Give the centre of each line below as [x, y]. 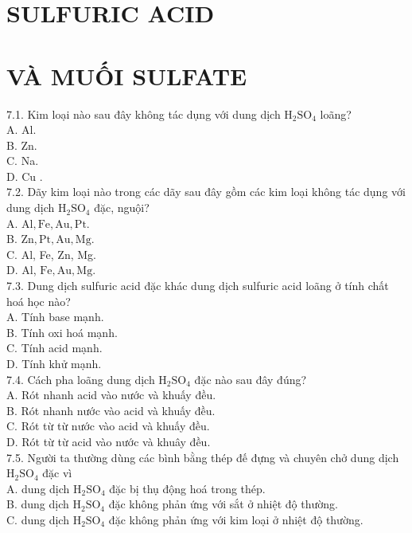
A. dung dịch [38, 488]
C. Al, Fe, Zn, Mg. [51, 254]
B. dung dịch [38, 504]
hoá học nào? [39, 301]
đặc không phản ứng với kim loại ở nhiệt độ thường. [236, 519]
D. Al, [21, 270]
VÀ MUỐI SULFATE [127, 75]
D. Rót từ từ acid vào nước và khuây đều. [109, 441]
